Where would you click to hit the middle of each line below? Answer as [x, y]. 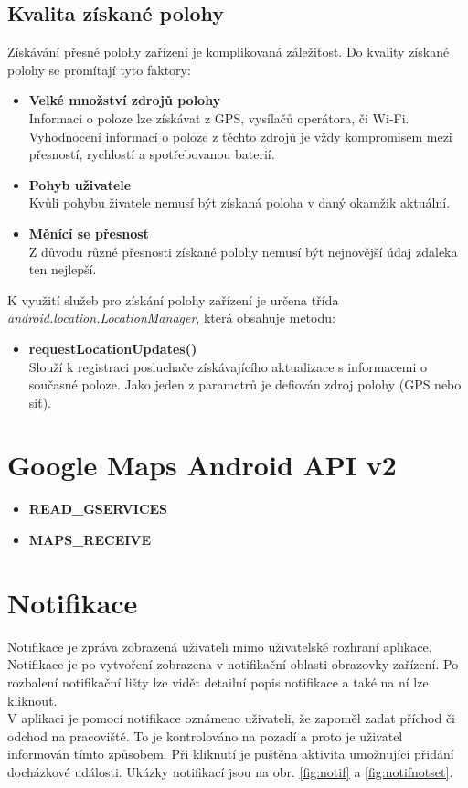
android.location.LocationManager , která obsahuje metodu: [171, 318]
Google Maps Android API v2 [202, 465]
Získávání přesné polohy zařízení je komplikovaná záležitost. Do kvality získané [229, 52]
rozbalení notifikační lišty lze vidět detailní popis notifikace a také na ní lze [218, 682]
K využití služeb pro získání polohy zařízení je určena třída [173, 299]
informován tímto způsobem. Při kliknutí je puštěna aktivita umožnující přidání [231, 754]
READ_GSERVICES [98, 509]
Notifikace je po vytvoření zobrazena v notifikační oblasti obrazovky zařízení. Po [233, 664]
